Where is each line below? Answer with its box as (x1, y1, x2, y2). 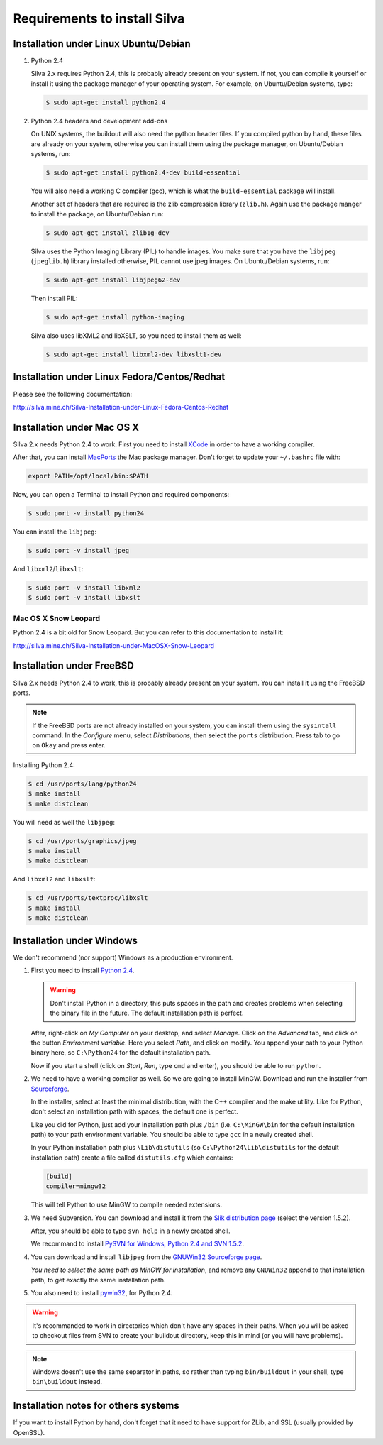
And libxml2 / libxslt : (13, 565, 84, 573)
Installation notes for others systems (13, 1400, 180, 1412)
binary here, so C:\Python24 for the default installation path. (30, 1048, 211, 1057)
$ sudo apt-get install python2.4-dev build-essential (45, 168, 240, 177)
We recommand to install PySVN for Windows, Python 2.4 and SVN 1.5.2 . (30, 1239, 245, 1248)
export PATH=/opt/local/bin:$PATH (28, 472, 148, 480)
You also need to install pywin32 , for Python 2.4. (30, 1288, 173, 1297)
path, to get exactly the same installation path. (30, 1275, 166, 1284)
